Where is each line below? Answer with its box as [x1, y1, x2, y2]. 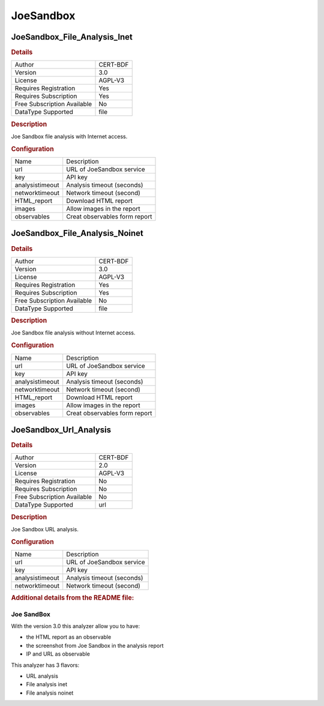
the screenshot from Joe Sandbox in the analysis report [26, 642, 164, 649]
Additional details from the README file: [11, 594, 134, 602]
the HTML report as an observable [26, 633, 112, 641]
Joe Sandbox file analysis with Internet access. [11, 133, 128, 140]
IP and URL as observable [26, 650, 90, 657]
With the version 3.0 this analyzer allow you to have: [11, 623, 140, 630]
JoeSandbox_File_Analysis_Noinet [11, 228, 143, 238]
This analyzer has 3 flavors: [11, 661, 80, 669]
